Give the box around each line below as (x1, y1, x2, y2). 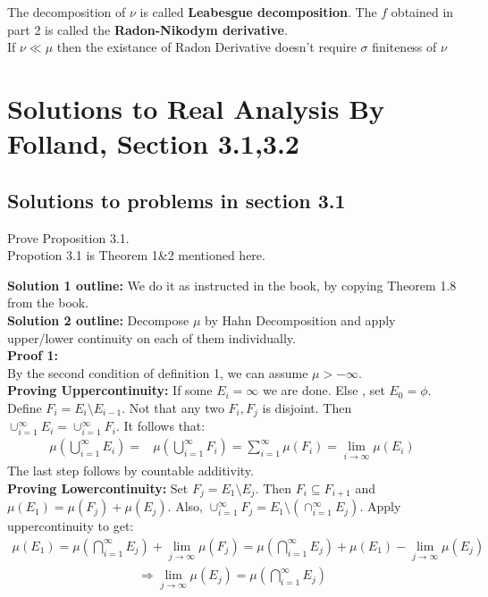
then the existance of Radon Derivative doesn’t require (56, 38, 357, 56)
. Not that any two (122, 398, 224, 416)
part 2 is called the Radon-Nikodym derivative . (7, 20, 288, 38)
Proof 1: (7, 346, 58, 365)
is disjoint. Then (262, 398, 352, 416)
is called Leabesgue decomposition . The (139, 3, 377, 21)
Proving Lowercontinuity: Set (7, 478, 189, 497)
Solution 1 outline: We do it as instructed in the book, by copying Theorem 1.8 (7, 275, 457, 294)
